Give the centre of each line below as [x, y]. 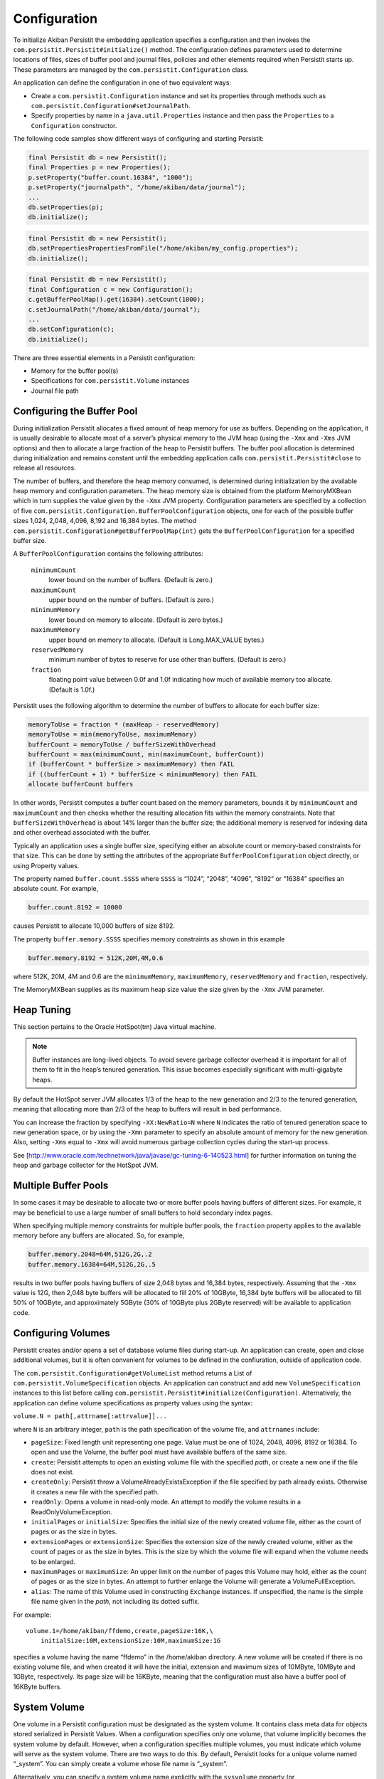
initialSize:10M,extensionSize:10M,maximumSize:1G [130, 1641]
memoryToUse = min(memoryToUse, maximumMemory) [112, 734]
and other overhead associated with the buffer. [82, 833]
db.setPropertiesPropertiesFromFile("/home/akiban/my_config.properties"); [163, 248]
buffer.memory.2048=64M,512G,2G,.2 [90, 1255]
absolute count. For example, [56, 889]
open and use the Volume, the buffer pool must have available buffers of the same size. [159, 1452]
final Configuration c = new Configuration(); [111, 289]
